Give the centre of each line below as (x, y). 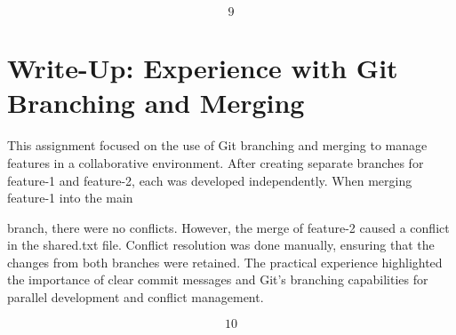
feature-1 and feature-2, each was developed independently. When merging (210, 180)
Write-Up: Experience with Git (203, 68)
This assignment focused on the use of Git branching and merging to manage (217, 145)
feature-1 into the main (70, 198)
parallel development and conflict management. (136, 297)
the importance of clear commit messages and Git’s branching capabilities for (218, 279)
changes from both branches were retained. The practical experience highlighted (225, 262)
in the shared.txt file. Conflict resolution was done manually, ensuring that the (221, 245)
